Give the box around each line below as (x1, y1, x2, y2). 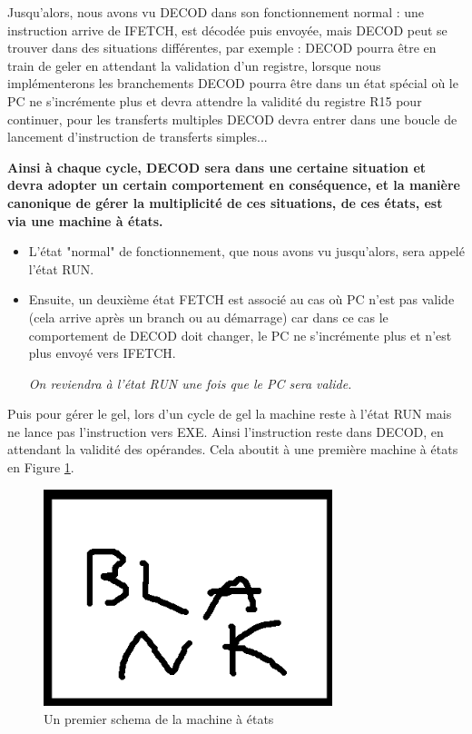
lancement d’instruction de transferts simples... (7, 127, 268, 146)
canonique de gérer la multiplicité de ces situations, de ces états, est (7, 193, 443, 212)
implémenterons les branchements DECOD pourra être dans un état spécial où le (7, 74, 458, 93)
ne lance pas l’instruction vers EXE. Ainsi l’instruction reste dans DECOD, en (7, 422, 444, 441)
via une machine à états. (7, 211, 163, 230)
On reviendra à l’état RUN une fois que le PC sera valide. (28, 373, 352, 392)
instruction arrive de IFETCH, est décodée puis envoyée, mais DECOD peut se (7, 20, 447, 39)
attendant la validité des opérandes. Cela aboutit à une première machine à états (7, 440, 458, 459)
